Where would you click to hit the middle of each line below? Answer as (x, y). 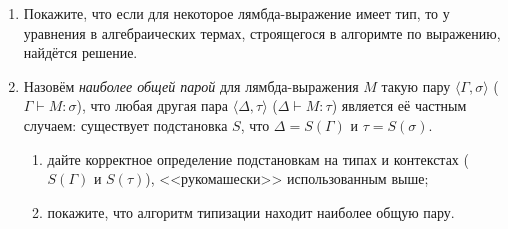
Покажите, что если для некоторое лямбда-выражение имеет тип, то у (236, 13)
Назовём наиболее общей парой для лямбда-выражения (191, 85)
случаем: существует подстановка (125, 124)
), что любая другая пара (152, 105)
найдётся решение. (80, 52)
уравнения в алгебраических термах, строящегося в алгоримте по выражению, (262, 32)
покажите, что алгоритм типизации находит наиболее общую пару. (251, 211)
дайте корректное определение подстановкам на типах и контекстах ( (258, 158)
